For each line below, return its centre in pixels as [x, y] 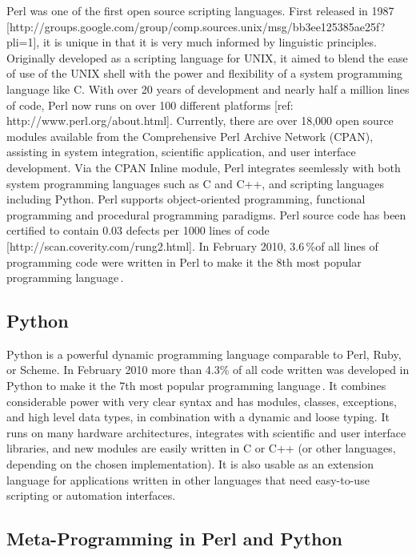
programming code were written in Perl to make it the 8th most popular [184, 261]
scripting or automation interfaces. [91, 495]
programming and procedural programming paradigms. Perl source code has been [206, 214]
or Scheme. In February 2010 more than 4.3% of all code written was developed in [208, 370]
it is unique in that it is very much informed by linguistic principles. [210, 42]
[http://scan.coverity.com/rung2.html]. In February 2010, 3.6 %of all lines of [192, 245]
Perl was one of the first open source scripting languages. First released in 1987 [200, 10]
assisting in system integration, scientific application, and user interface [181, 152]
